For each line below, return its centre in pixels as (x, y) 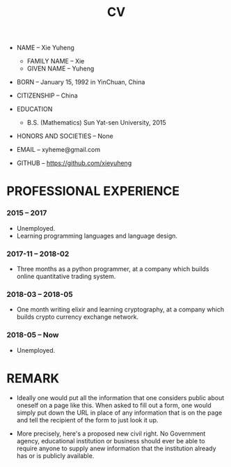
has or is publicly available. (55, 455)
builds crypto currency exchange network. (78, 317)
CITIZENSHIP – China (47, 95)
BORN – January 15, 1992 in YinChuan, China (81, 82)
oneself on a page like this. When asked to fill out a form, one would (114, 405)
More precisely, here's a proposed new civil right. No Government (111, 434)
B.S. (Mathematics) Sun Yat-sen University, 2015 (96, 123)
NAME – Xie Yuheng (45, 48)
